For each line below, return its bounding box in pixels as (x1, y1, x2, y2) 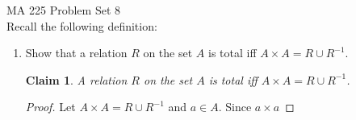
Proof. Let (25, 98, 76, 115)
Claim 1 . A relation (25, 71, 128, 88)
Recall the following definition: (6, 17, 157, 34)
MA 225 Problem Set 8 (6, 2, 121, 18)
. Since (218, 98, 252, 115)
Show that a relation (25, 44, 128, 61)
